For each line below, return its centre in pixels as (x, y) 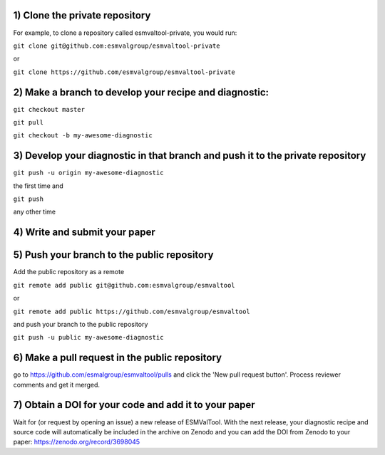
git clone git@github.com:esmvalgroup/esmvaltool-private (117, 46)
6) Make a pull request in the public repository (118, 358)
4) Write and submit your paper (84, 232)
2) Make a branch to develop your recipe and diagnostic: (141, 92)
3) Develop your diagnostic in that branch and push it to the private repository (190, 156)
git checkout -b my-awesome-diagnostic (83, 136)
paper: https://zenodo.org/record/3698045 (77, 442)
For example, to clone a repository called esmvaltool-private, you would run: (125, 33)
